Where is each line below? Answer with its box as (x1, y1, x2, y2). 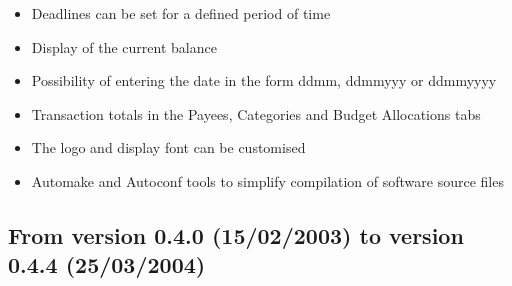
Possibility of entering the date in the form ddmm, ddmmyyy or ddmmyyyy (31, 70, 497, 91)
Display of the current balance (31, 36, 217, 57)
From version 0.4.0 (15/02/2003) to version (8, 219, 464, 250)
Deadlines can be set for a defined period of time (31, 3, 331, 23)
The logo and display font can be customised (31, 137, 306, 158)
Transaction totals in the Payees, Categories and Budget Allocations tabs (31, 103, 481, 124)
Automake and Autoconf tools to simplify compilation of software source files (31, 170, 504, 191)
